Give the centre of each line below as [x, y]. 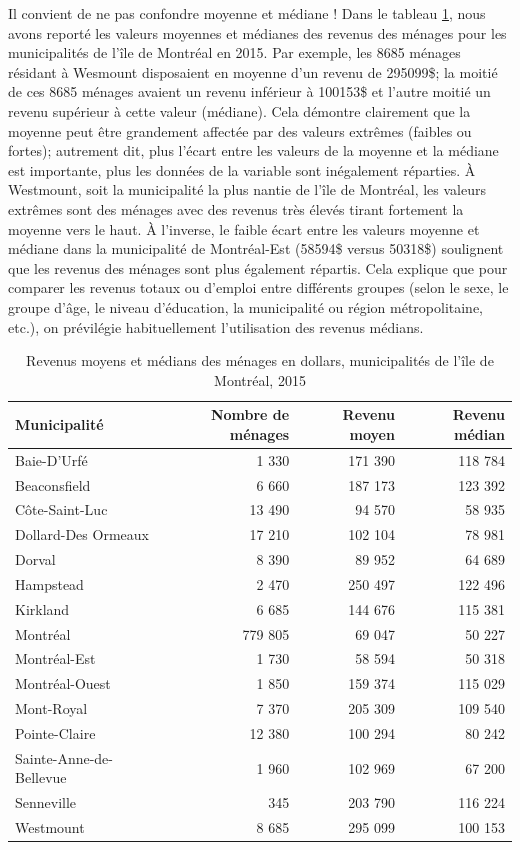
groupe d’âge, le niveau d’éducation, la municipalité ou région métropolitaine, [246, 306]
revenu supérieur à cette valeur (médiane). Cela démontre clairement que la [239, 110]
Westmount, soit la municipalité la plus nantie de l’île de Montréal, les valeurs [247, 189]
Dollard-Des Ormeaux [82, 534]
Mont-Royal [51, 708]
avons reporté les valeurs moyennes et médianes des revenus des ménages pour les [257, 32]
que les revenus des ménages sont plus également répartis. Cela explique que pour [258, 267]
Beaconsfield [53, 484]
